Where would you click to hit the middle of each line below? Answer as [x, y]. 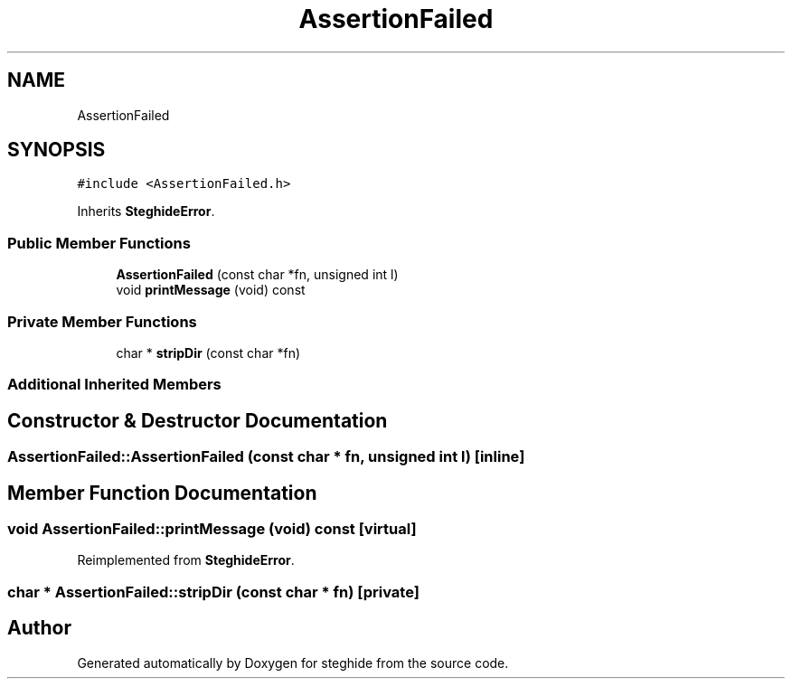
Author [39, 628]
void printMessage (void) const [211, 290]
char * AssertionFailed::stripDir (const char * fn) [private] [213, 592]
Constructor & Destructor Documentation [198, 420]
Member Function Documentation [162, 493]
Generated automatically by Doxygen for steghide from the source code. [293, 663]
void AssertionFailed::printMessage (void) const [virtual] [212, 529]
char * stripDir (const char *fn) [208, 352]
